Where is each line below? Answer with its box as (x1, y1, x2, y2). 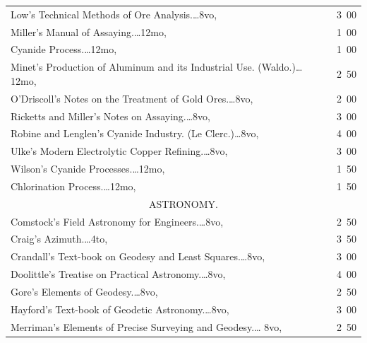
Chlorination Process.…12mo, (11, 178, 136, 193)
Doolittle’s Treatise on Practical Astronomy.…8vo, (11, 267, 226, 281)
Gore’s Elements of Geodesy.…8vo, (11, 284, 158, 298)
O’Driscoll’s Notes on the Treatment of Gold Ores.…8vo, (11, 91, 253, 105)
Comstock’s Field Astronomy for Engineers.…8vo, (11, 214, 224, 228)
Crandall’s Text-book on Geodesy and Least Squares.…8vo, (11, 249, 265, 264)
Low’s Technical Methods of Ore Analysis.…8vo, (11, 6, 217, 21)
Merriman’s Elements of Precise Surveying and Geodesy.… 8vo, (11, 319, 282, 334)
